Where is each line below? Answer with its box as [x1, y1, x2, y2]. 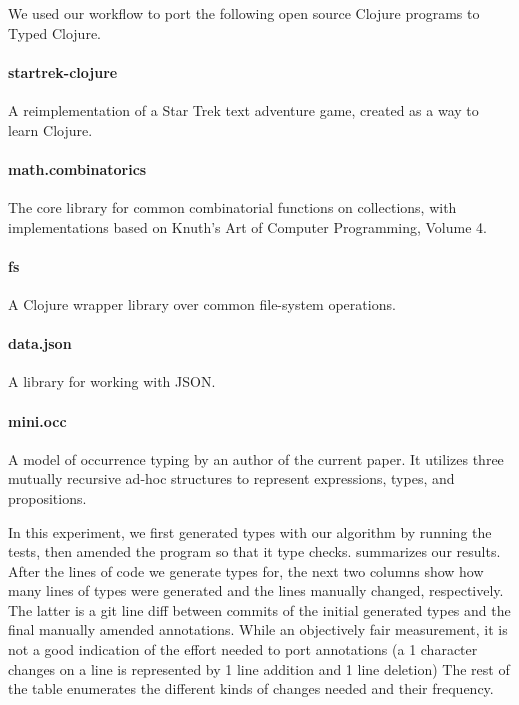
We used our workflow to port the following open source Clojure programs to [8, 3, 480, 23]
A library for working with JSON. [8, 371, 216, 392]
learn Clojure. [8, 119, 93, 140]
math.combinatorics [8, 158, 147, 179]
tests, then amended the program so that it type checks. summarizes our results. [8, 541, 501, 562]
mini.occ [8, 410, 67, 431]
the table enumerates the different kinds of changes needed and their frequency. [8, 678, 494, 699]
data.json [8, 333, 72, 354]
